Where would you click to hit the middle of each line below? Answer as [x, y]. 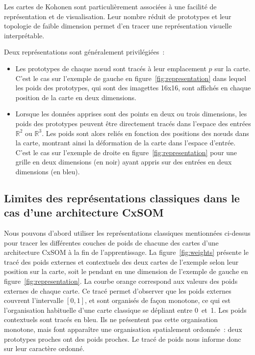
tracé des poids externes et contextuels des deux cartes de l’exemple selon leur [121, 261]
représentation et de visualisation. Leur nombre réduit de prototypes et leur [118, 16]
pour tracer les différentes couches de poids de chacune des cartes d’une [111, 242]
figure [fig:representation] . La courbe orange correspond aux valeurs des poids [121, 281]
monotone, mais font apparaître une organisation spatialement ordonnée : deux [123, 329]
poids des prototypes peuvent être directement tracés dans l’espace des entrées [133, 123]
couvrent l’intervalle [34, 300]
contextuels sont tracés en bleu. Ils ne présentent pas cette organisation [111, 319]
